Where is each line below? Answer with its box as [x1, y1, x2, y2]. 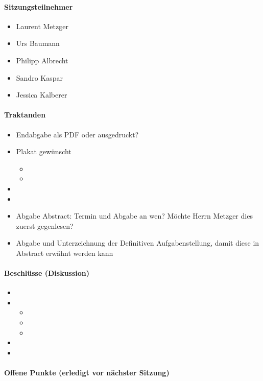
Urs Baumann [16, 38, 60, 49]
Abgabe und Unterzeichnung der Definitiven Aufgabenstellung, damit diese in [16, 237, 259, 248]
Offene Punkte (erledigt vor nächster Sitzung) [4, 367, 170, 378]
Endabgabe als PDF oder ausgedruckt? [16, 129, 139, 139]
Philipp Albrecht [16, 55, 68, 65]
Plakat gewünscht [16, 146, 71, 157]
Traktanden [4, 109, 46, 120]
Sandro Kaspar [16, 72, 63, 83]
